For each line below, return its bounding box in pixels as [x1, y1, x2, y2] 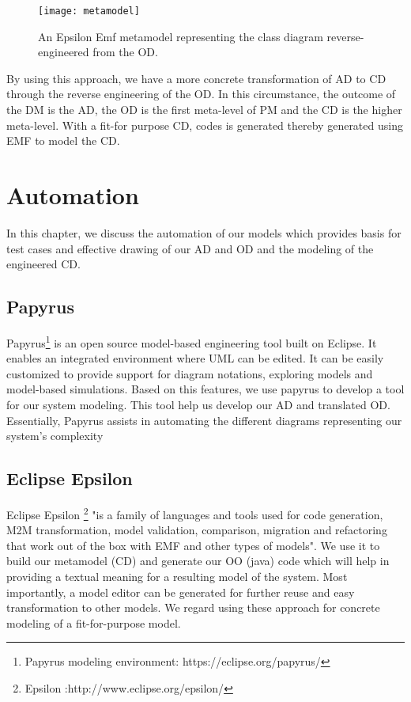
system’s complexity [6, 427, 104, 444]
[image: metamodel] [38, 6, 140, 17]
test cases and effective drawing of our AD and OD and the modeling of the [6, 240, 374, 256]
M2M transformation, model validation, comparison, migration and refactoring [6, 522, 387, 538]
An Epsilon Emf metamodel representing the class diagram [38, 28, 323, 44]
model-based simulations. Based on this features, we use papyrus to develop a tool [6, 381, 405, 397]
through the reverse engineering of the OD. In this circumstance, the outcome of [6, 85, 396, 102]
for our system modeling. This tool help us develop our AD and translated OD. [6, 396, 390, 412]
